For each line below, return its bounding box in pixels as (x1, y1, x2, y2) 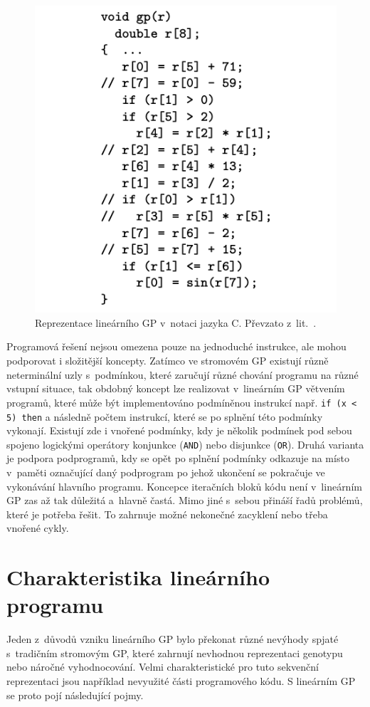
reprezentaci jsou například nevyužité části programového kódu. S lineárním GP (6, 674, 356, 688)
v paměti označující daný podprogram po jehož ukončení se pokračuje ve (6, 465, 325, 480)
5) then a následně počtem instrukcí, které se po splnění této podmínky (6, 409, 323, 424)
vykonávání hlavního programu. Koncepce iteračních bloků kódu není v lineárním (6, 478, 362, 493)
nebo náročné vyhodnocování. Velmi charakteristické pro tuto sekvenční (6, 659, 319, 674)
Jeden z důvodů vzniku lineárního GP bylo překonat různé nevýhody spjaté (6, 632, 339, 646)
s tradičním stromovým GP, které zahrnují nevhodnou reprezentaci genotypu (6, 645, 343, 660)
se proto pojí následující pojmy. (6, 687, 144, 702)
